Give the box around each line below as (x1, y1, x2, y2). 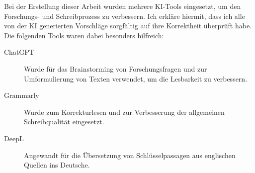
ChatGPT (4, 47, 34, 57)
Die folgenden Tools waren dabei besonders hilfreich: (4, 30, 164, 40)
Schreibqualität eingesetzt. (24, 116, 104, 127)
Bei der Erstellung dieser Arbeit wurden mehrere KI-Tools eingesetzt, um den (4, 1, 241, 11)
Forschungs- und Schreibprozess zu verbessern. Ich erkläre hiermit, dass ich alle (4, 10, 245, 21)
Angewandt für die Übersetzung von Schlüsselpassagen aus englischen (24, 150, 236, 160)
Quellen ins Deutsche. (24, 160, 90, 170)
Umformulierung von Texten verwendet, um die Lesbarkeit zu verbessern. (24, 73, 248, 84)
